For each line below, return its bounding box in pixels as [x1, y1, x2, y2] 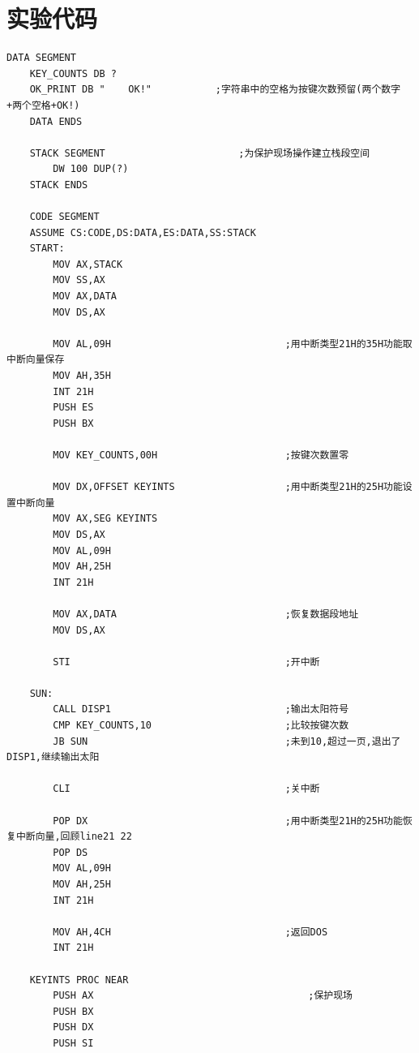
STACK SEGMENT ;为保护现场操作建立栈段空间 [29, 147, 370, 159]
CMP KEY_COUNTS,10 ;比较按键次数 [53, 720, 349, 732]
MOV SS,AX [53, 274, 105, 286]
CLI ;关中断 [53, 783, 320, 795]
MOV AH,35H [53, 370, 111, 381]
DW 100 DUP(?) [53, 163, 129, 175]
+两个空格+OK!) [6, 99, 80, 111]
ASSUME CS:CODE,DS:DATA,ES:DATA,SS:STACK [29, 226, 256, 239]
